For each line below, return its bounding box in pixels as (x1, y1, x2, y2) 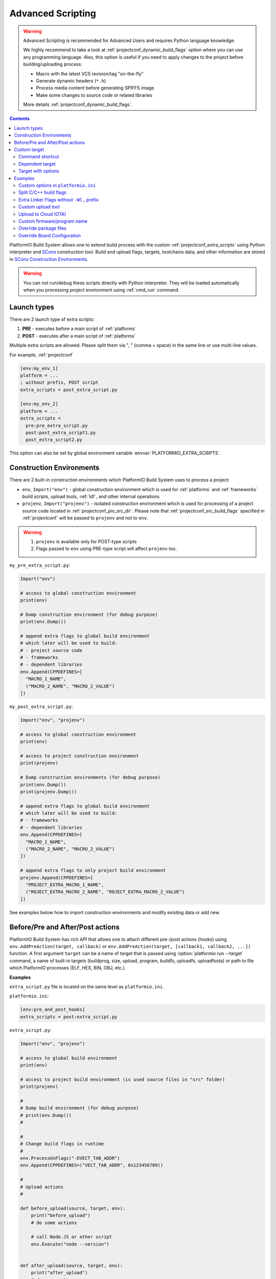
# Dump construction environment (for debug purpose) (20, 611, 158, 618)
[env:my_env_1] (20, 365, 58, 371)
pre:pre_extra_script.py (26, 423, 88, 428)
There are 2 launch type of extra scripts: (9, 316, 95, 322)
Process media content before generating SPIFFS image (36, 85, 154, 91)
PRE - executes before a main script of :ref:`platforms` (22, 325, 136, 332)
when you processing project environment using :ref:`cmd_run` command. (23, 287, 180, 293)
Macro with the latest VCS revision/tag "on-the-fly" (36, 71, 144, 77)
